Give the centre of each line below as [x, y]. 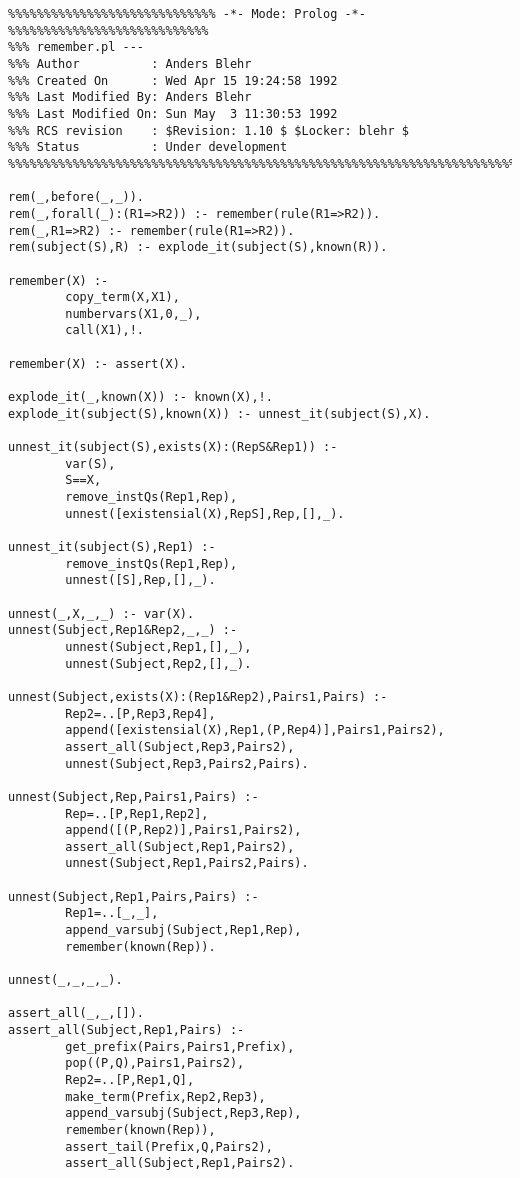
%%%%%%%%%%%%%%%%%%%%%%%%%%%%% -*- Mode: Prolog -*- [187, 14]
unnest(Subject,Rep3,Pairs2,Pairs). [187, 763]
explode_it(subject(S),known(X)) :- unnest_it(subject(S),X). [219, 413]
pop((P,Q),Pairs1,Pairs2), [155, 1063]
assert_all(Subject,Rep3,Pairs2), [180, 746]
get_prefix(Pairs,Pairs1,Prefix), [180, 1046]
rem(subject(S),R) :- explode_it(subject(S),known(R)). [198, 247]
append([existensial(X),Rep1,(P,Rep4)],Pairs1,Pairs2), [255, 730]
